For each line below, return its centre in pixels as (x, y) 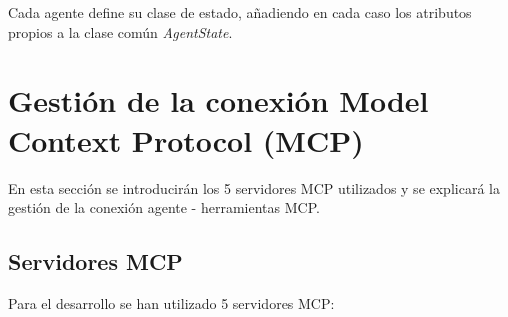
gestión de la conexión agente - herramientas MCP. (164, 207)
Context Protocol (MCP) (186, 139)
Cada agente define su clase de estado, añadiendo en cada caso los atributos (240, 12)
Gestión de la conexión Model (218, 100)
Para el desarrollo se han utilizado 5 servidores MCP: (171, 302)
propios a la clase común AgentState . (120, 31)
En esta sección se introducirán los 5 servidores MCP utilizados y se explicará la (254, 187)
